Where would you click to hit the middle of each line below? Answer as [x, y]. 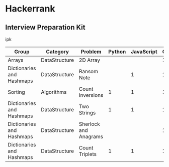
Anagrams [91, 137]
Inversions [91, 95]
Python [117, 52]
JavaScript [144, 52]
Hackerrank [30, 9]
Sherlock [89, 124]
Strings [87, 113]
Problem [91, 52]
